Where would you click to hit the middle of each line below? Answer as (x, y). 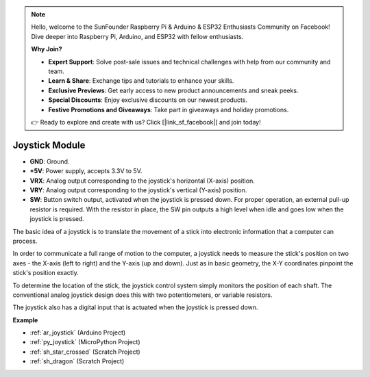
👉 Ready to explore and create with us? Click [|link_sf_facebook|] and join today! (146, 122)
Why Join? (47, 49)
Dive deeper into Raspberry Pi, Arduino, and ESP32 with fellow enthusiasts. (137, 36)
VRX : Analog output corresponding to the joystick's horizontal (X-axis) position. (142, 181)
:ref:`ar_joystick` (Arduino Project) (78, 333)
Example (25, 320)
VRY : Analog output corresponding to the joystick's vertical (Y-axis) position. (138, 190)
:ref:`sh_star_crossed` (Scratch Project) (85, 352)
